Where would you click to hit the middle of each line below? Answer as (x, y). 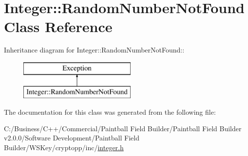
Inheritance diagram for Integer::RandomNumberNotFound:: (94, 50)
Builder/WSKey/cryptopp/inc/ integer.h (64, 147)
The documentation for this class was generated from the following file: (110, 112)
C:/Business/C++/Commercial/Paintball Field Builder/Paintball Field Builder (123, 128)
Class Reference (58, 26)
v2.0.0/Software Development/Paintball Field (72, 138)
